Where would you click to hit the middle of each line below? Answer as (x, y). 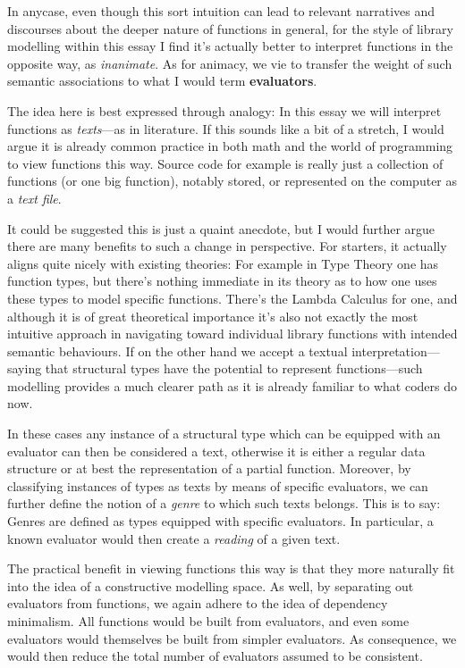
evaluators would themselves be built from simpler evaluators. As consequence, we (232, 638)
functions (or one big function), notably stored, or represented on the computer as (232, 181)
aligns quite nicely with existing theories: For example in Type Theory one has (223, 263)
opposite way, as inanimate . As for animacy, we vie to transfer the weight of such (230, 63)
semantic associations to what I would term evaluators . (162, 81)
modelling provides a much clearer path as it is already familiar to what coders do (232, 385)
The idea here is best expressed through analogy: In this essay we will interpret (224, 110)
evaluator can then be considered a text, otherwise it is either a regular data (216, 451)
